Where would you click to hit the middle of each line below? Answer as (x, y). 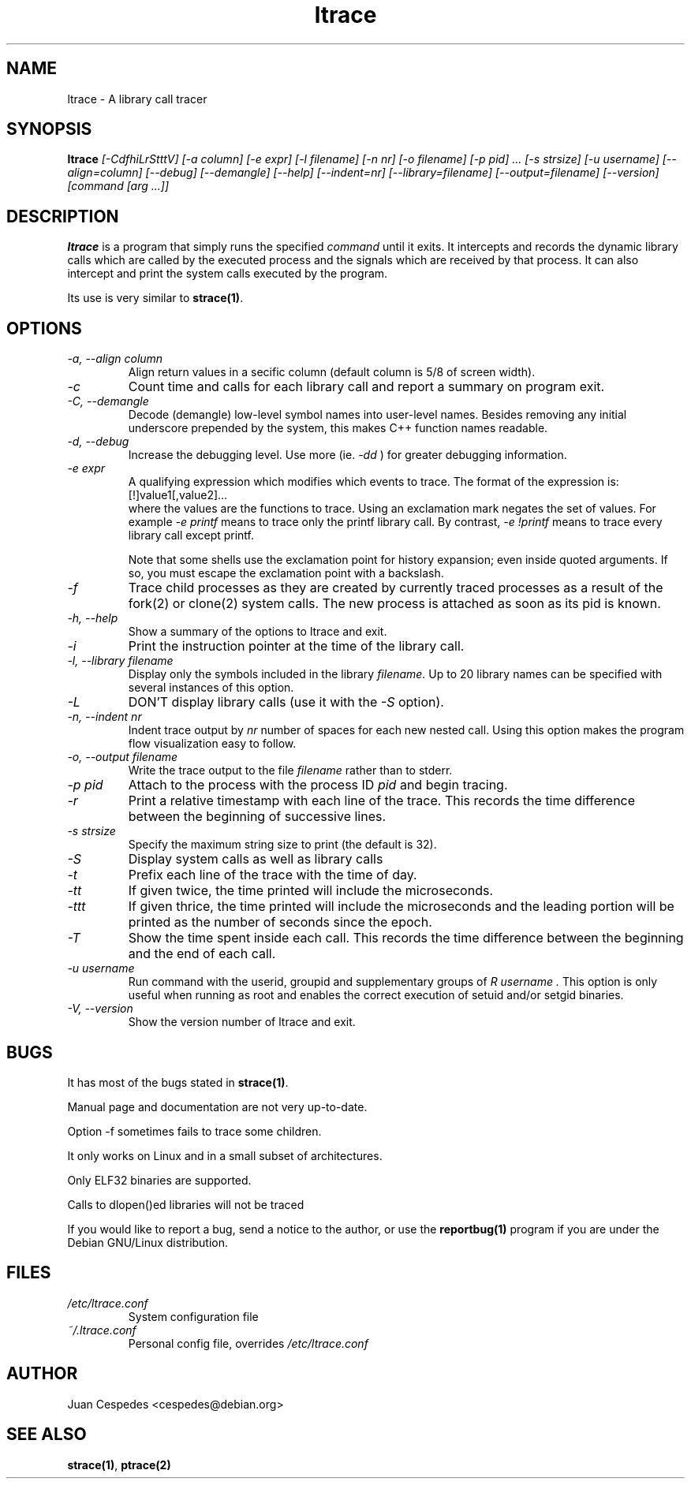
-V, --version (100, 1009)
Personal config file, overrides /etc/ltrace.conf (248, 1343)
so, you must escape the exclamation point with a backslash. (286, 573)
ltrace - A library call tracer (137, 99)
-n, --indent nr (105, 717)
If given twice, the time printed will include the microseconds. (311, 891)
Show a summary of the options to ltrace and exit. (258, 632)
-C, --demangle (108, 401)
